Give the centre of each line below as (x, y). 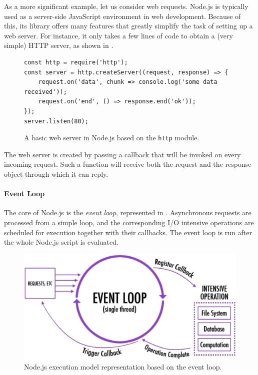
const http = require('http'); (76, 62)
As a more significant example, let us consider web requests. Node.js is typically (126, 6)
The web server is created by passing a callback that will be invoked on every (122, 154)
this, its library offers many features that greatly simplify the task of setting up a (128, 26)
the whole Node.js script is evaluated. (61, 242)
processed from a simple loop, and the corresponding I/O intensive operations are (129, 222)
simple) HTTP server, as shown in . (59, 45)
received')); (45, 92)
